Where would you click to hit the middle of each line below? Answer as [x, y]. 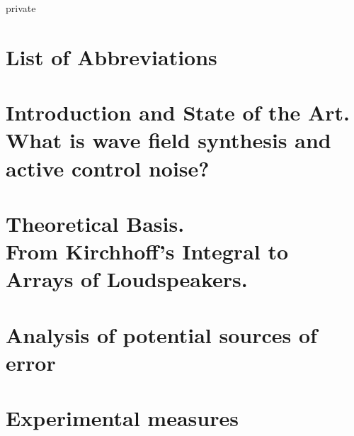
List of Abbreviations [112, 56]
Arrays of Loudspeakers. [127, 279]
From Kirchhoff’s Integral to [147, 251]
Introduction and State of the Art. [178, 112]
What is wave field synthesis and [169, 140]
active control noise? [108, 168]
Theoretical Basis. [95, 223]
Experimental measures [122, 418]
